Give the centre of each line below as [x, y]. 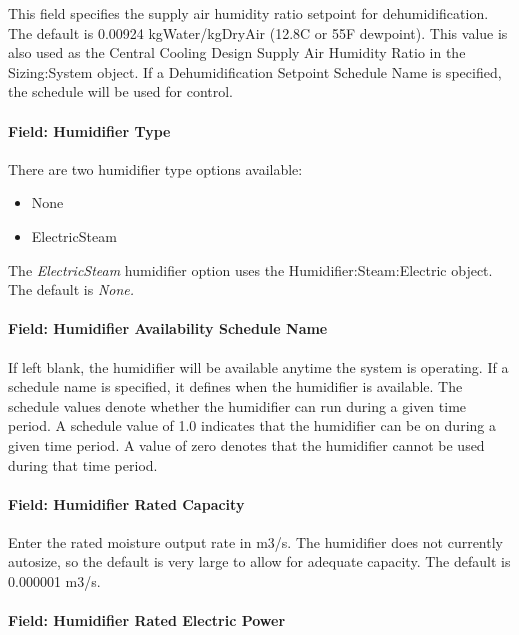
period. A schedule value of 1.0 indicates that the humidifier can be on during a [252, 425]
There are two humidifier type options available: [155, 168]
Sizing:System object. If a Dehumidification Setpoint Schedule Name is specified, [255, 71]
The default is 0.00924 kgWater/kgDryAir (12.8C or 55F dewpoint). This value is [258, 32]
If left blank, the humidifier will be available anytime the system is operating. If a [258, 366]
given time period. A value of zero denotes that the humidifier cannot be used [246, 444]
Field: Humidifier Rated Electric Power [147, 620]
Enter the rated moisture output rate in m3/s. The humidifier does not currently [255, 541]
